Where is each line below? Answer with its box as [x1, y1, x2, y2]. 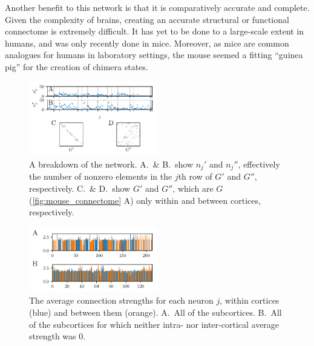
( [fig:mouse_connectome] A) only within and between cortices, [29, 194, 261, 206]
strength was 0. [29, 330, 86, 342]
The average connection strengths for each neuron [29, 294, 214, 307]
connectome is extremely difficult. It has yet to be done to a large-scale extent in [5, 25, 304, 38]
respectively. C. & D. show [29, 182, 131, 195]
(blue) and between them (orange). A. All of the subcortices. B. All [29, 306, 282, 319]
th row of [178, 170, 212, 183]
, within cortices [220, 294, 280, 307]
